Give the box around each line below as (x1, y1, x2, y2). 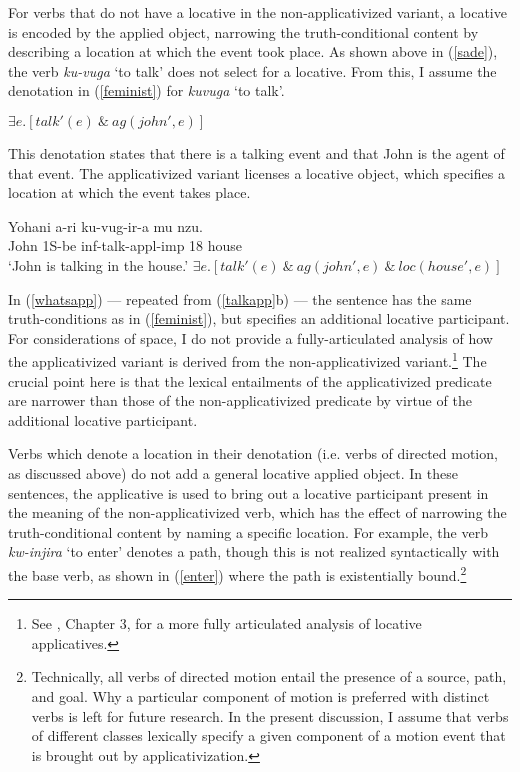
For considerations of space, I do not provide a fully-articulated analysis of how (8, 327, 493, 348)
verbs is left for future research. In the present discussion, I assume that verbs (31, 705, 509, 726)
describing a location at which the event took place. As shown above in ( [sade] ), (8, 41, 498, 62)
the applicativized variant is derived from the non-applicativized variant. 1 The (8, 348, 487, 371)
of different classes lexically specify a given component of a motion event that (31, 725, 506, 746)
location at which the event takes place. (8, 182, 251, 203)
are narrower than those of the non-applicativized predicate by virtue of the (8, 390, 472, 411)
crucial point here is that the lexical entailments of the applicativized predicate (8, 370, 492, 391)
